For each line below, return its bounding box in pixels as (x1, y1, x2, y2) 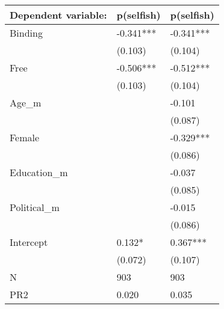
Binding (10, 26, 43, 40)
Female (10, 130, 40, 144)
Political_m (10, 200, 60, 214)
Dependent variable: (10, 8, 107, 22)
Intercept (10, 235, 48, 249)
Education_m (10, 165, 68, 179)
